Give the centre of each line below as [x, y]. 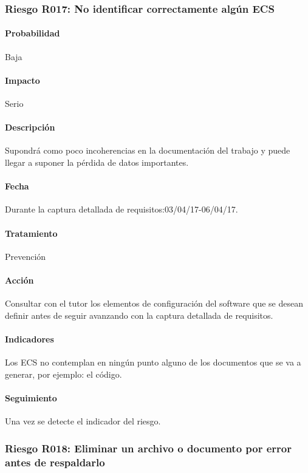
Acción [19, 280]
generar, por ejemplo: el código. [63, 374]
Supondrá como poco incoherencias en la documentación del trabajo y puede [148, 150]
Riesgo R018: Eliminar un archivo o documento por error [149, 448]
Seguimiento [31, 397]
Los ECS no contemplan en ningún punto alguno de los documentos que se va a [153, 362]
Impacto [22, 80]
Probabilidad [33, 33]
